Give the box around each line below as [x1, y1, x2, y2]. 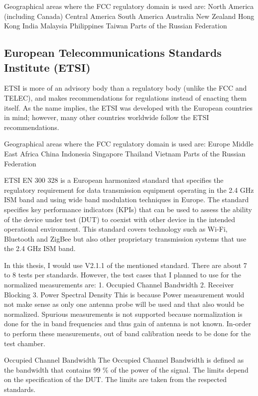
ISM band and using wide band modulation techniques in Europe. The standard [4, 194, 249, 205]
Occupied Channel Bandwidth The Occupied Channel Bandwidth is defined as [4, 355, 244, 365]
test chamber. [4, 338, 45, 348]
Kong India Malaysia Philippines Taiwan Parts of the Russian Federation [4, 20, 227, 31]
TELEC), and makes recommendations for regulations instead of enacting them [4, 92, 247, 103]
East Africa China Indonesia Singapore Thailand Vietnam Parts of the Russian [4, 148, 246, 158]
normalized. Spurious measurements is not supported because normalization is [4, 308, 243, 319]
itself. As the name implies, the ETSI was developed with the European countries [4, 102, 253, 113]
